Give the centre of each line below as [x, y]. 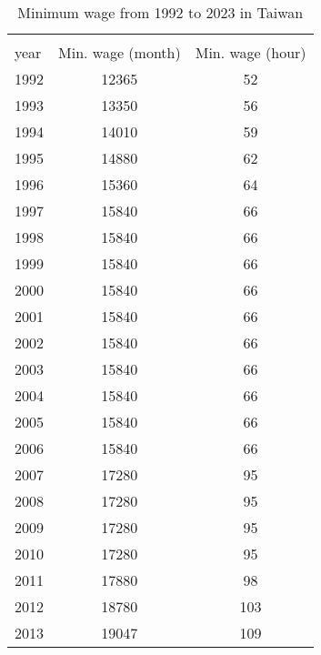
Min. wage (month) [120, 52]
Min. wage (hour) [251, 52]
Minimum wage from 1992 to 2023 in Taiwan [160, 12]
